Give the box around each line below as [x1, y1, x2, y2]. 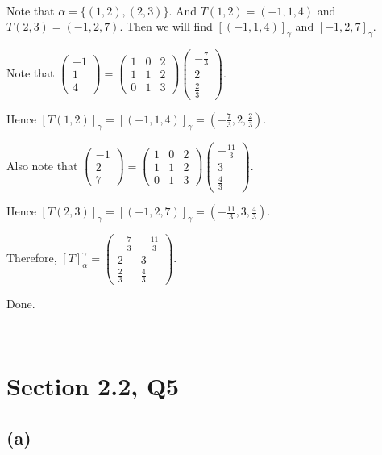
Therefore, [6, 249, 57, 266]
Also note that [6, 157, 78, 173]
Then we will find [126, 18, 213, 35]
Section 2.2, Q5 [6, 369, 180, 403]
